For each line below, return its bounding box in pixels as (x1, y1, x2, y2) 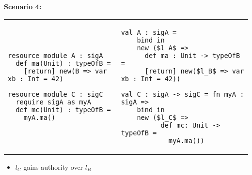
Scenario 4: (4, 1, 42, 11)
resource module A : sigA (8, 51, 103, 59)
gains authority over (23, 161, 83, 172)
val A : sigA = (121, 28, 177, 36)
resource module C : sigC (8, 90, 103, 98)
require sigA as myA (16, 98, 91, 106)
